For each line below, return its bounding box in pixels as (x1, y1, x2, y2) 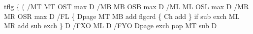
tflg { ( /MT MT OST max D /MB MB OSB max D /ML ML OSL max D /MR (4, 1, 249, 11)
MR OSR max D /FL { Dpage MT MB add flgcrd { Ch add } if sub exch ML (4, 11, 240, 21)
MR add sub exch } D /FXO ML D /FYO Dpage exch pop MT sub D (4, 20, 217, 31)
